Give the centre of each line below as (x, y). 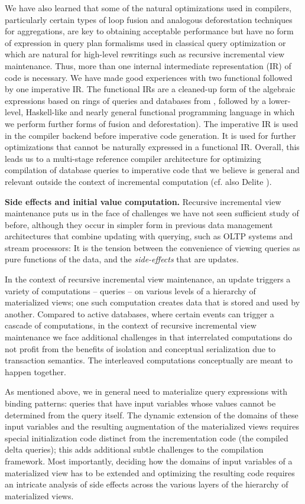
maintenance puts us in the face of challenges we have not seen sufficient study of (152, 213)
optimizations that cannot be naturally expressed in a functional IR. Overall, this (152, 147)
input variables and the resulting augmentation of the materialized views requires (152, 426)
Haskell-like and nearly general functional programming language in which (160, 112)
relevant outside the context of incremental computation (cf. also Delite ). (138, 181)
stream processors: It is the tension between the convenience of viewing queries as (152, 247)
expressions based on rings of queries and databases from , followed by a (136, 100)
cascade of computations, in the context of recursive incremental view (131, 325)
